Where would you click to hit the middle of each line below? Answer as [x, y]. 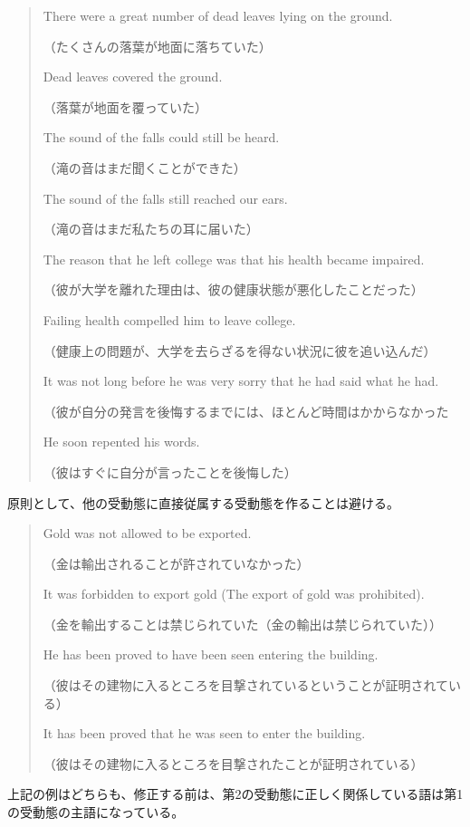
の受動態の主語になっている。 [96, 812]
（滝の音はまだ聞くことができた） [144, 167]
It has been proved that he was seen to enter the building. [204, 733]
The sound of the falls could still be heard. [161, 137]
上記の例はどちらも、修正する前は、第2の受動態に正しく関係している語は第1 [235, 794]
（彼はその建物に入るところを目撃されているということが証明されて [245, 685]
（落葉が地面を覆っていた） [125, 106]
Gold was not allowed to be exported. [147, 533]
